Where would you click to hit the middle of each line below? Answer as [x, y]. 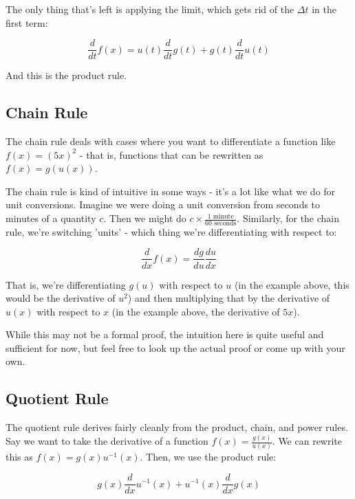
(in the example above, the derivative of [196, 311]
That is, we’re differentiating [66, 284]
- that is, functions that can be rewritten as [171, 154]
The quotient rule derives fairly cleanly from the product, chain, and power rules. [177, 427]
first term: [27, 22]
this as [19, 457]
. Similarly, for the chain [288, 218]
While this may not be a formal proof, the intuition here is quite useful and [165, 334]
